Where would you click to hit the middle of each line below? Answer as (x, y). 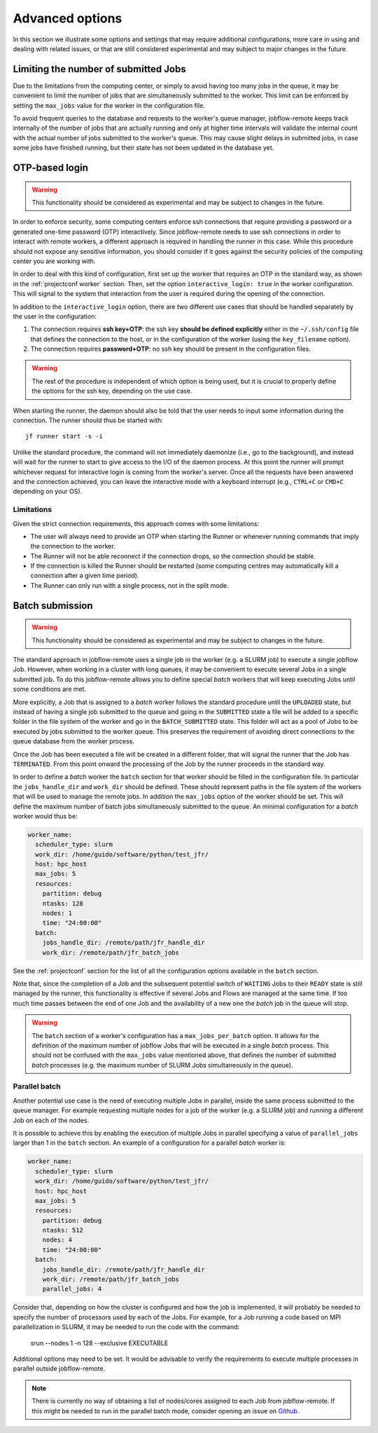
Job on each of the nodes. (51, 1120)
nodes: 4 (57, 1240)
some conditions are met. (50, 689)
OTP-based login (51, 168)
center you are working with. (54, 261)
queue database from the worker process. (73, 741)
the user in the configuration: (55, 316)
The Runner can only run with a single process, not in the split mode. (129, 585)
